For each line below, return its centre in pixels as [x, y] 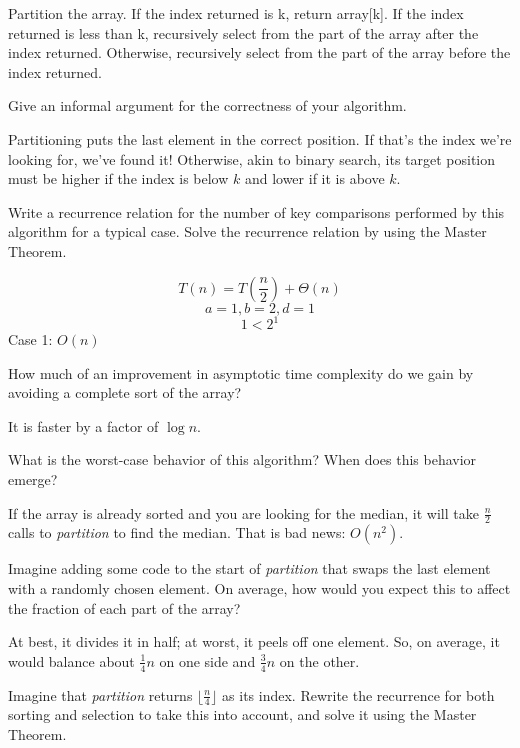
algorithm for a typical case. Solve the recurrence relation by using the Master [247, 231]
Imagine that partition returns [100, 694]
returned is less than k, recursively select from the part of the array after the [243, 32]
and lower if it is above [314, 178]
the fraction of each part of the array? [124, 607]
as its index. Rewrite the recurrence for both [358, 694]
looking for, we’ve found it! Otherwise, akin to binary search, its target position [252, 158]
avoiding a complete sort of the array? [125, 392]
